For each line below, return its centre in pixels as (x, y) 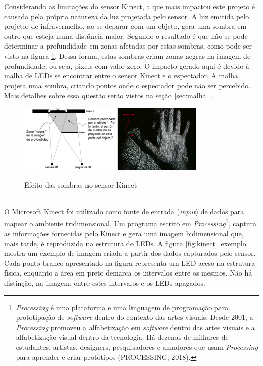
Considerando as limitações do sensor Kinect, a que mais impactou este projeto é (130, 6)
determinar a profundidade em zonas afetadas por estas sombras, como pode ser (128, 46)
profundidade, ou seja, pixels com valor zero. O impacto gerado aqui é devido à (127, 65)
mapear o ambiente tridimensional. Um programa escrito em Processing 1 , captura (130, 222)
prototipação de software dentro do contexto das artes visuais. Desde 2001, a (135, 317)
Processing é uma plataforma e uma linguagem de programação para (122, 307)
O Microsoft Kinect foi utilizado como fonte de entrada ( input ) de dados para (124, 212)
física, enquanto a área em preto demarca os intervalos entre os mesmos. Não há (128, 273)
